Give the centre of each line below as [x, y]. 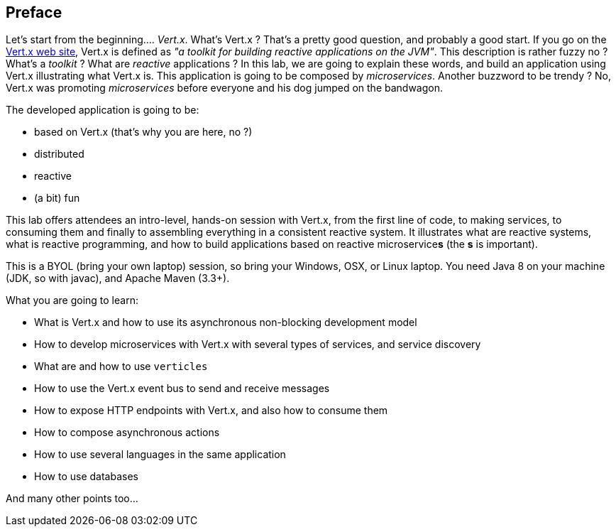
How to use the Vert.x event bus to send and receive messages [182, 389]
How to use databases [86, 477]
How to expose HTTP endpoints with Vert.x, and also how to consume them [211, 411]
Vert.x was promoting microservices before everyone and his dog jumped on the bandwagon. [224, 88]
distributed [59, 154]
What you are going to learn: [72, 300]
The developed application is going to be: [103, 110]
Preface [34, 12]
